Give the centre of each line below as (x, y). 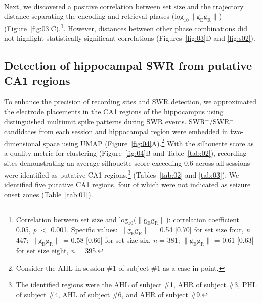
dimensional (23, 143)
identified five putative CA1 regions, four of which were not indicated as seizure (127, 184)
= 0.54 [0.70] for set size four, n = (205, 229)
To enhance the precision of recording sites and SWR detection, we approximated (130, 101)
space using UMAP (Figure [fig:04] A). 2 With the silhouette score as (148, 142)
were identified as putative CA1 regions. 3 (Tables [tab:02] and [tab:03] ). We (122, 174)
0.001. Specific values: (84, 229)
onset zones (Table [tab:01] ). (49, 194)
